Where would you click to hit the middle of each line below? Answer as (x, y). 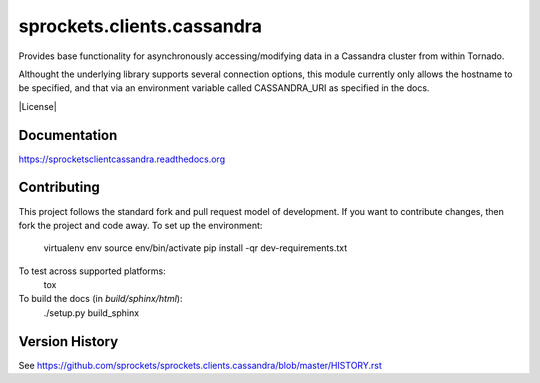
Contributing (59, 187)
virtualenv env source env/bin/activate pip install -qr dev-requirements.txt (195, 248)
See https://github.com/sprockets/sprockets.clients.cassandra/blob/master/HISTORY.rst (200, 365)
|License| (37, 106)
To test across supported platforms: (92, 271)
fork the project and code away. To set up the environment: (140, 225)
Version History (68, 341)
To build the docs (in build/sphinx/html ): (100, 299)
